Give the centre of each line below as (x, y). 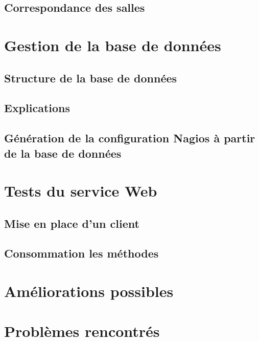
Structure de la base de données (91, 78)
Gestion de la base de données (113, 45)
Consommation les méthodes (81, 253)
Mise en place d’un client (72, 223)
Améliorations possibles (89, 291)
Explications (37, 108)
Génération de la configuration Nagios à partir (130, 138)
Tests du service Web (81, 191)
